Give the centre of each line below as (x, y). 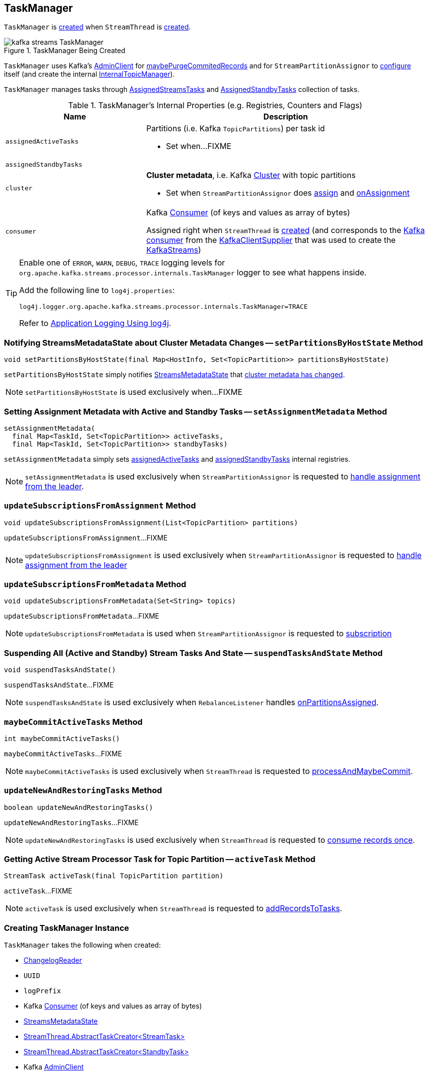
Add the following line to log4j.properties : (97, 290)
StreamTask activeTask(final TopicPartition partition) (114, 876)
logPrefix (42, 991)
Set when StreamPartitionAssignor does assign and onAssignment (288, 193)
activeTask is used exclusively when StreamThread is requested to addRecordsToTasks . (184, 908)
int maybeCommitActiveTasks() (62, 738)
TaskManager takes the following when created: (83, 945)
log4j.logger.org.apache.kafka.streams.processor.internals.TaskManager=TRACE (163, 307)
